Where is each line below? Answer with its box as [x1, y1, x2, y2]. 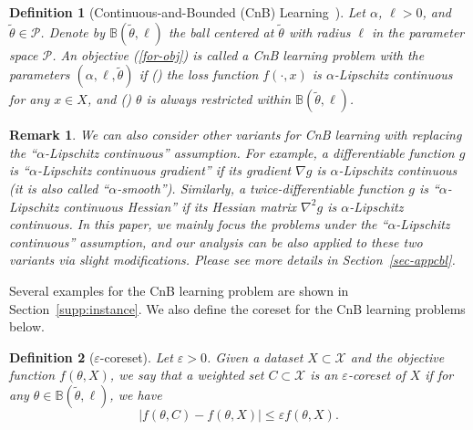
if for [425, 365, 454, 384]
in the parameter [371, 22, 465, 41]
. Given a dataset [206, 347, 303, 366]
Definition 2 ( [9, 347, 95, 366]
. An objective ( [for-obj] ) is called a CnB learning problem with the [52, 45, 425, 64]
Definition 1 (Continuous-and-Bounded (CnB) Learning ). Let [9, 3, 365, 21]
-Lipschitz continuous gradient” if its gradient [36, 161, 292, 180]
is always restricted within [146, 89, 292, 109]
